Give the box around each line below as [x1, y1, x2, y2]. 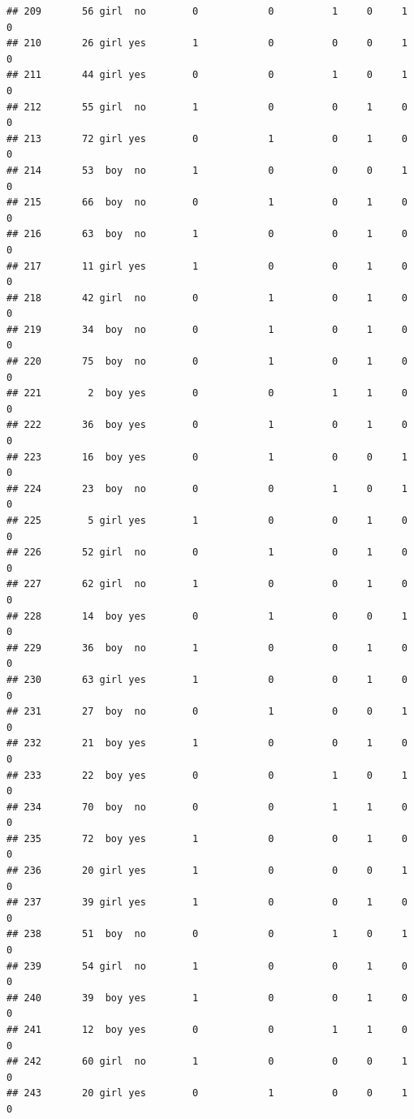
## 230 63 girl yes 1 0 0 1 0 [6, 673, 408, 685]
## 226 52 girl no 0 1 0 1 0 [6, 547, 408, 559]
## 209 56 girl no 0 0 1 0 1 [6, 6, 408, 17]
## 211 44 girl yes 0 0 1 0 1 [6, 69, 408, 81]
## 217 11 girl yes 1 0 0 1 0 [6, 260, 408, 272]
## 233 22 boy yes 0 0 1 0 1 [6, 769, 408, 781]
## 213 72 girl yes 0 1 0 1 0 [6, 132, 408, 145]
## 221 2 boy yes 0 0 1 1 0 [6, 387, 408, 400]
